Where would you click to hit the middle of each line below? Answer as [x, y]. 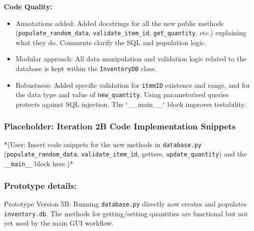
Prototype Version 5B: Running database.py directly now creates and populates [126, 204]
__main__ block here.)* [39, 164]
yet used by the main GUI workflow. [59, 223]
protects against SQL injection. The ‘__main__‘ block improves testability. [131, 104]
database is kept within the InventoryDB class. [86, 68]
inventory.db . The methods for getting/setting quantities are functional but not [126, 213]
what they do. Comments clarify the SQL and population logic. [111, 42]
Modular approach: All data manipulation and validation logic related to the [131, 59]
